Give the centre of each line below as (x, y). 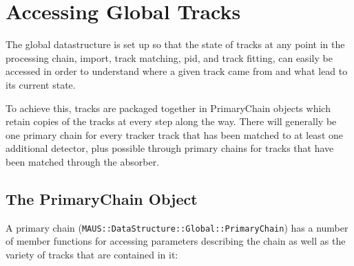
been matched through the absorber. (83, 161)
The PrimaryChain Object (102, 198)
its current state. (41, 84)
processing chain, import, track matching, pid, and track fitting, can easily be (169, 57)
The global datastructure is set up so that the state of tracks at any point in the (175, 44)
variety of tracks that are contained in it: (92, 254)
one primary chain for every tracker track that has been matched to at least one (174, 134)
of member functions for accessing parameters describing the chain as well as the (176, 241)
